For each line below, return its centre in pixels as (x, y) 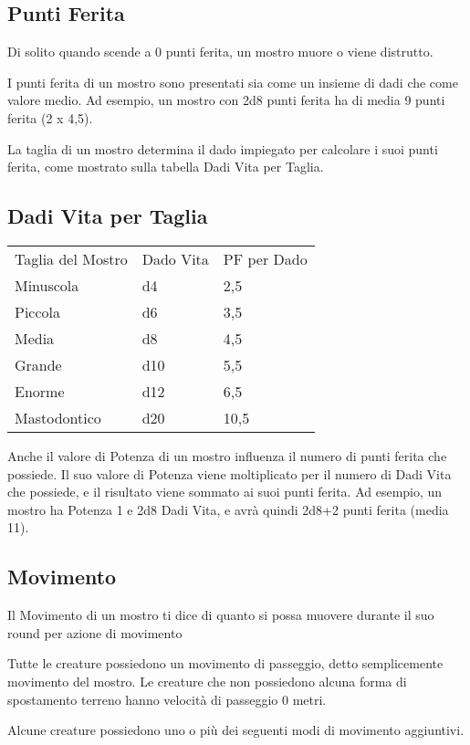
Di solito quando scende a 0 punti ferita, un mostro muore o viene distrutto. (220, 52)
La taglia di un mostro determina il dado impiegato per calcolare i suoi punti (223, 148)
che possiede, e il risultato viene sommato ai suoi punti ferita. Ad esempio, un (225, 492)
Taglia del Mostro (71, 258)
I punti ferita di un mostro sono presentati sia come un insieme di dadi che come (233, 82)
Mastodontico (58, 417)
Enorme (40, 391)
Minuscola (47, 285)
